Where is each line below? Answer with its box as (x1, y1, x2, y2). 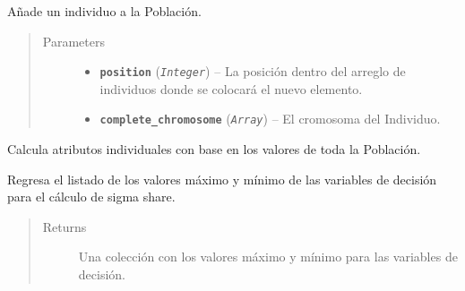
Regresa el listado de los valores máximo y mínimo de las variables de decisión (7, 169, 437, 188)
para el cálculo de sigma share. (7, 187, 176, 206)
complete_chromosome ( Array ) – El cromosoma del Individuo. (99, 109, 441, 128)
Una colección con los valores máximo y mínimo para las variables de (78, 247, 458, 266)
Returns (42, 217, 87, 235)
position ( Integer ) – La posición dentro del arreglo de (99, 62, 406, 81)
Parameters (42, 31, 105, 50)
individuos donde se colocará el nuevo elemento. (99, 79, 363, 98)
